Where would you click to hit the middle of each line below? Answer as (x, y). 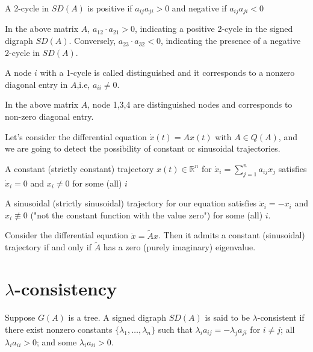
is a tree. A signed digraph (117, 317)
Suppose (20, 317)
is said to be (227, 317)
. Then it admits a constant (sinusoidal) (231, 235)
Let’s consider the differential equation (76, 136)
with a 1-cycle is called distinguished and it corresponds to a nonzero (167, 73)
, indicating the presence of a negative (231, 41)
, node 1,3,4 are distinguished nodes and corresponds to (190, 104)
